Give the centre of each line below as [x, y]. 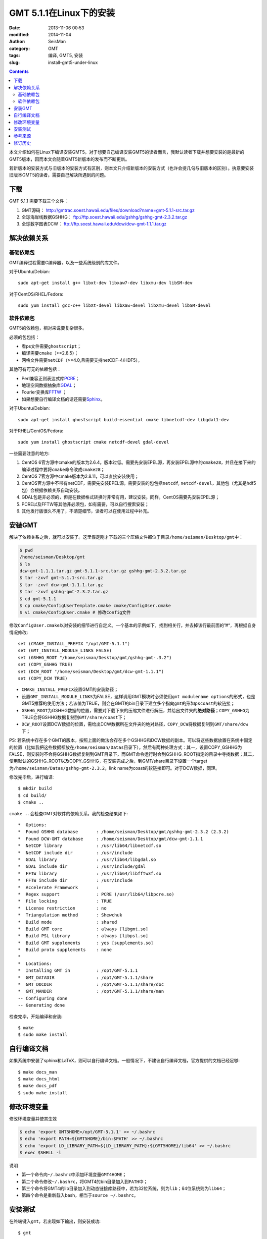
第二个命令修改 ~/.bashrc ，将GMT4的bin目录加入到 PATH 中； [85, 1182]
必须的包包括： [24, 337]
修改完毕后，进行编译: [32, 777]
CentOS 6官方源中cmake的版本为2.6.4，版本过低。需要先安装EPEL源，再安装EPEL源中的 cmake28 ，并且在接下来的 [139, 462]
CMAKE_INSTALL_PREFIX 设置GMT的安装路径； [70, 689]
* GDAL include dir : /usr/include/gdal [82, 867]
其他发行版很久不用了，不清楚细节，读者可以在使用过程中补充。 [87, 511]
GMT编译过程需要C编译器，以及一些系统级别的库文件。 [66, 262]
